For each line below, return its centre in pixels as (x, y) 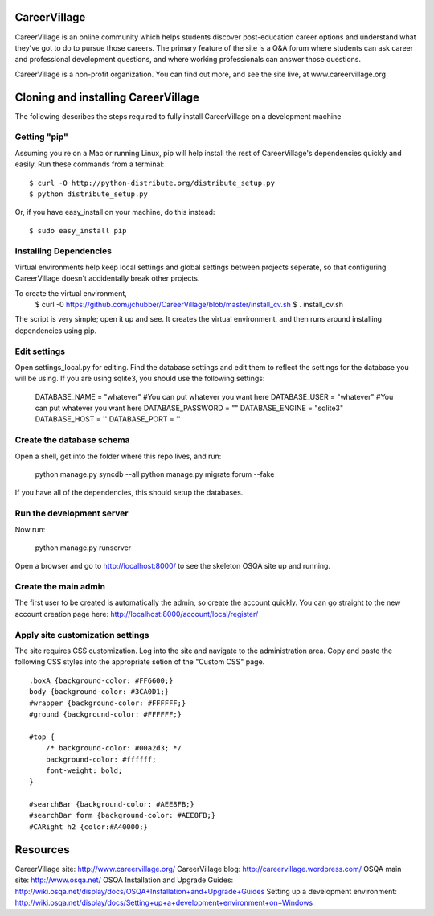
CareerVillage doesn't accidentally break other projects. (107, 278)
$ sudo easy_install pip (78, 230)
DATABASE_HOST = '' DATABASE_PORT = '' (108, 419)
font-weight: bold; (84, 770)
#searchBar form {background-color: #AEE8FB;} (123, 815)
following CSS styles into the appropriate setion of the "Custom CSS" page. (140, 662)
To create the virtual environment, (71, 293)
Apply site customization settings (82, 635)
